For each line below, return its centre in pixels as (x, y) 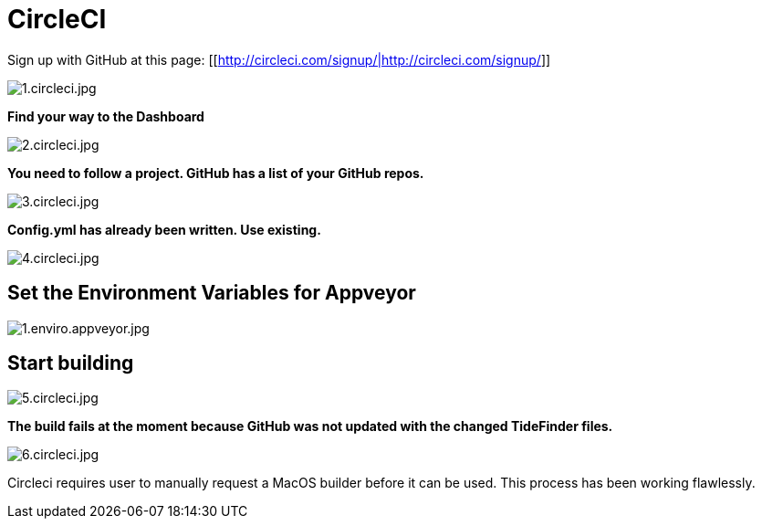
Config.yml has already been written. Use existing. (164, 229)
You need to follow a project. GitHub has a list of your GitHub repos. (216, 173)
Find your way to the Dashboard (106, 116)
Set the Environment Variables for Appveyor (212, 293)
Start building (71, 363)
